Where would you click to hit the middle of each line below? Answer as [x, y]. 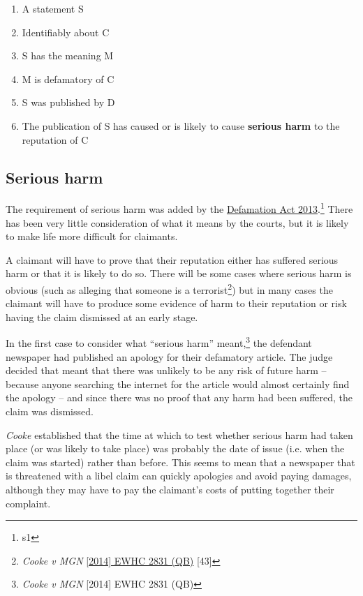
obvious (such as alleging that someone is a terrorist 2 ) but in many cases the [169, 288]
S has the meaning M [68, 55]
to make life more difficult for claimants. [92, 236]
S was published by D [68, 102]
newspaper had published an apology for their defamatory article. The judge [169, 356]
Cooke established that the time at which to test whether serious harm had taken [179, 434]
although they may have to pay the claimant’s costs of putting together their [170, 490]
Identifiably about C [66, 32]
